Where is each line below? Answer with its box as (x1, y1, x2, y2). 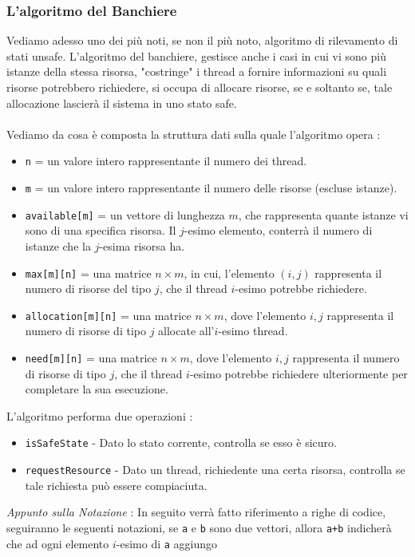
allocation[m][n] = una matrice (25, 306, 192, 323)
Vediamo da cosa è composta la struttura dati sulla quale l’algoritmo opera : (6, 125, 381, 142)
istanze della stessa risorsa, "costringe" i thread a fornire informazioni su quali (6, 63, 387, 80)
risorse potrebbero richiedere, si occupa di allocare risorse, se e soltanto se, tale (6, 79, 393, 95)
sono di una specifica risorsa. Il (25, 222, 176, 239)
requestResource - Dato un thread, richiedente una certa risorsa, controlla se (25, 461, 405, 478)
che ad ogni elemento (6, 535, 109, 551)
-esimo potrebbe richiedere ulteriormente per (189, 365, 408, 381)
